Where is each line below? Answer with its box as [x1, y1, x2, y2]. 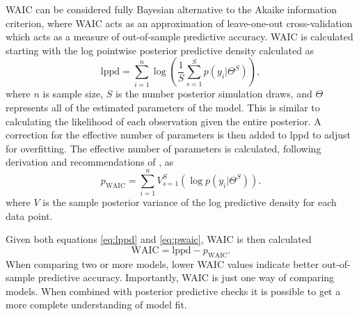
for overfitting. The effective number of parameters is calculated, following [6, 141, 321, 155]
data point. [6, 208, 53, 223]
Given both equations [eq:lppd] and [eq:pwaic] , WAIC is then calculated [6, 232, 312, 246]
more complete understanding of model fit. [6, 297, 187, 312]
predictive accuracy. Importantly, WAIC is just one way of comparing [38, 270, 335, 285]
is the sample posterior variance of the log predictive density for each [42, 195, 337, 210]
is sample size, [42, 86, 104, 101]
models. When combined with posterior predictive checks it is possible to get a [6, 283, 341, 298]
